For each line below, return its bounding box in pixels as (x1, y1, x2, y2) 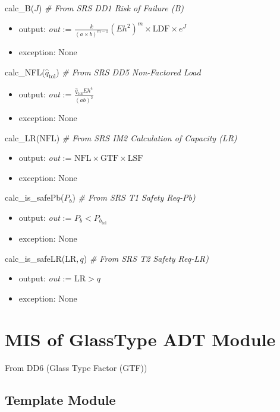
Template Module (5, 390, 116, 408)
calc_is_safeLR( (5, 252, 65, 264)
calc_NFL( (5, 65, 45, 78)
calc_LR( (5, 131, 40, 144)
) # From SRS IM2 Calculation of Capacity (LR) (56, 131, 237, 144)
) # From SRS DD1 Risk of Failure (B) (38, 2, 184, 14)
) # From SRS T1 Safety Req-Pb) (72, 191, 196, 204)
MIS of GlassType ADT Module (5, 327, 276, 351)
